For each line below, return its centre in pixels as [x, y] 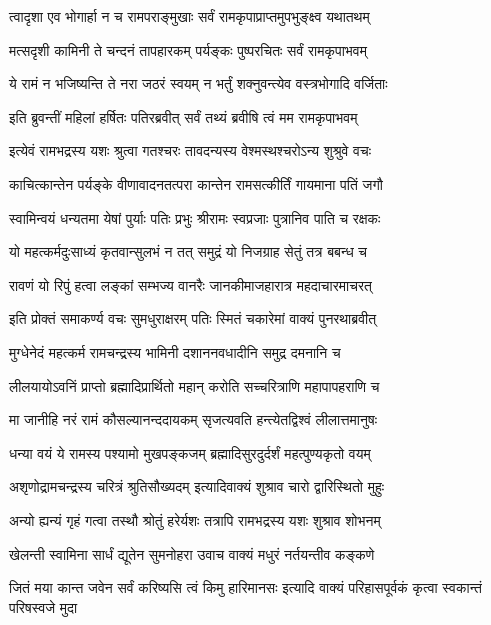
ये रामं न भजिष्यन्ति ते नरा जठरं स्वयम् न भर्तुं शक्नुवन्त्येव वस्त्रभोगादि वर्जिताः [198, 83]
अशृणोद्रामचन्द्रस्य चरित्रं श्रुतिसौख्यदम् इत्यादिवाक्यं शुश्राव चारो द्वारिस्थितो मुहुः [197, 486]
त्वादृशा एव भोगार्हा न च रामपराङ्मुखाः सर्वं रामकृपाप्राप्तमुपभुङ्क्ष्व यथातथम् [189, 16]
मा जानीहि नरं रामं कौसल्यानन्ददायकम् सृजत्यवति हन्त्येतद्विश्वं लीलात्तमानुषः [193, 419]
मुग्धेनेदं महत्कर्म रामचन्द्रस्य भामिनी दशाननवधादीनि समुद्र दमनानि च [175, 351]
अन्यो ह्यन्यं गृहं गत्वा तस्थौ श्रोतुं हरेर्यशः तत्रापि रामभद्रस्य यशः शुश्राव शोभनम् [195, 519]
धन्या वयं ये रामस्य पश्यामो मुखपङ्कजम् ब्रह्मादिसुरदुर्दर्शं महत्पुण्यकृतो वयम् [190, 452]
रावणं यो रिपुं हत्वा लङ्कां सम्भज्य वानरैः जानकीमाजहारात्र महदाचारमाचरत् [190, 284]
